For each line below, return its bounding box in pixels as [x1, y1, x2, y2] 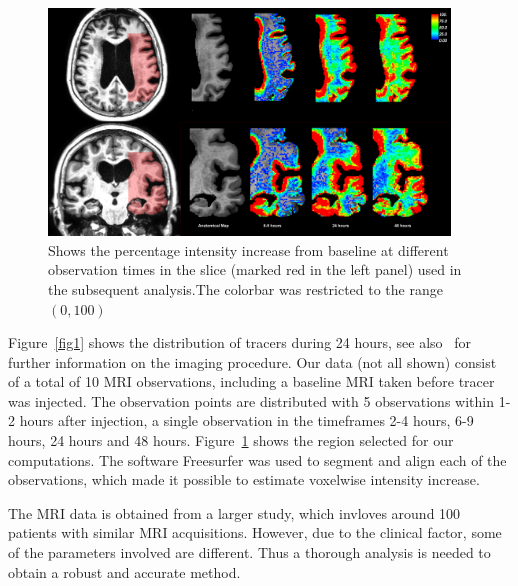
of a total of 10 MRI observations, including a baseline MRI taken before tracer [8, 371, 495, 392]
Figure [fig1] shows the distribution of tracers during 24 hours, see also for [8, 332, 472, 353]
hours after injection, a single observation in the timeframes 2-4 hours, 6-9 [19, 410, 474, 431]
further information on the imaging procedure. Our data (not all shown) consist [8, 351, 497, 372]
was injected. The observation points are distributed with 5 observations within [8, 390, 494, 411]
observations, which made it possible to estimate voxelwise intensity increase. [8, 469, 480, 490]
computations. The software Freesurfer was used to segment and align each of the [8, 449, 507, 470]
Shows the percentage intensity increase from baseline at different [48, 239, 449, 260]
